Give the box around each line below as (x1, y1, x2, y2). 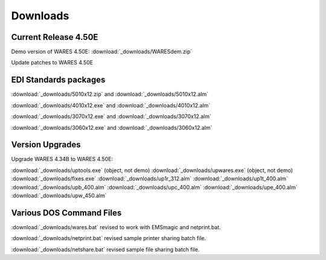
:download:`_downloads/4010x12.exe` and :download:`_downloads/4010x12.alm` (11, 101, 211, 109)
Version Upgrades (11, 139, 81, 150)
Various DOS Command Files (11, 208, 122, 218)
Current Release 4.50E (11, 32, 98, 42)
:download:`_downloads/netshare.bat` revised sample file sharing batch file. (11, 246, 200, 253)
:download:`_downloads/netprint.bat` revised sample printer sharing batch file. (11, 235, 206, 242)
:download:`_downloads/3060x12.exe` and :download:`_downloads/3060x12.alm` (11, 124, 213, 131)
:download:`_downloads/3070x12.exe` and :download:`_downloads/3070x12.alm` (11, 113, 211, 120)
